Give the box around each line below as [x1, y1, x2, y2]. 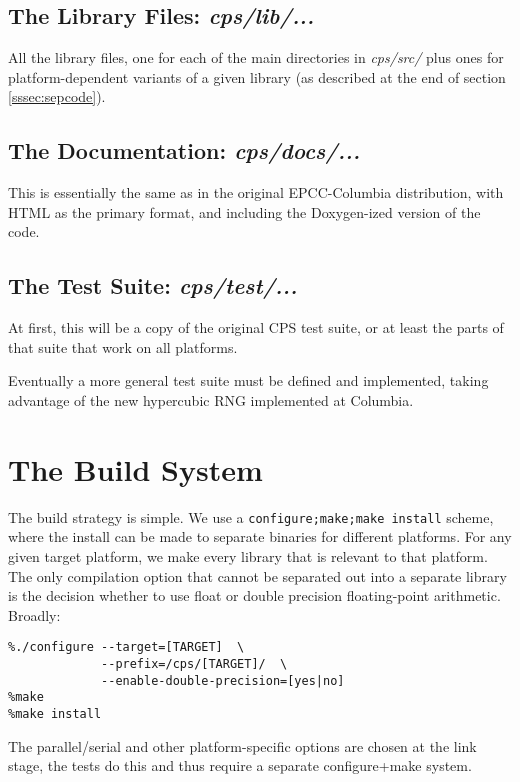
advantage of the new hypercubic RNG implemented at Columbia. [8, 389, 414, 410]
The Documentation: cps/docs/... [8, 135, 361, 166]
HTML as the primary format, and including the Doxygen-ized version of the [8, 201, 481, 222]
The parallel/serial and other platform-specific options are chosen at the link [8, 735, 477, 756]
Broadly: [8, 604, 61, 625]
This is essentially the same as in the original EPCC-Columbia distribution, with [8, 182, 504, 203]
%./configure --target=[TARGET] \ [8, 640, 245, 655]
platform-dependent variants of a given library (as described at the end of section [8, 66, 506, 87]
